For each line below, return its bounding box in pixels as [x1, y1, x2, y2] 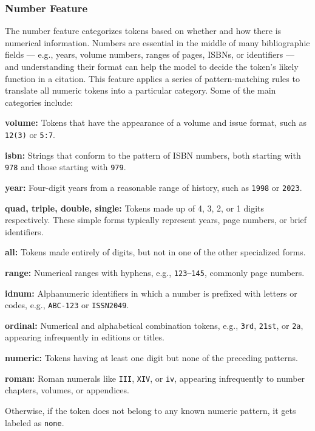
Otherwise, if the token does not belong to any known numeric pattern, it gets [5, 404, 296, 416]
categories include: [5, 95, 73, 108]
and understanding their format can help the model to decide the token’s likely [5, 60, 299, 72]
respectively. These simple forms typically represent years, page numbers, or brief [5, 213, 307, 226]
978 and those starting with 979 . [5, 160, 126, 173]
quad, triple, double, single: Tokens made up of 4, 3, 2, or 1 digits [5, 201, 265, 214]
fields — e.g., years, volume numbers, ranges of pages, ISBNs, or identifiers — [5, 48, 294, 61]
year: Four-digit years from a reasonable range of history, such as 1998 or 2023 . [5, 181, 302, 193]
